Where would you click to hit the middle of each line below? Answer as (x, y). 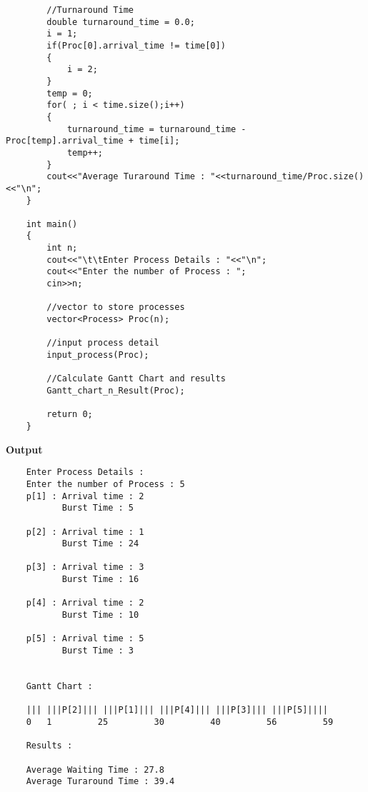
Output (24, 449)
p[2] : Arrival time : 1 (85, 532)
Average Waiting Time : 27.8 (95, 770)
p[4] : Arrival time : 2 (85, 603)
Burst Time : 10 (100, 615)
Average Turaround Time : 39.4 (100, 782)
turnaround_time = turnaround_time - (156, 129)
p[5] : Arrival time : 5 (85, 639)
